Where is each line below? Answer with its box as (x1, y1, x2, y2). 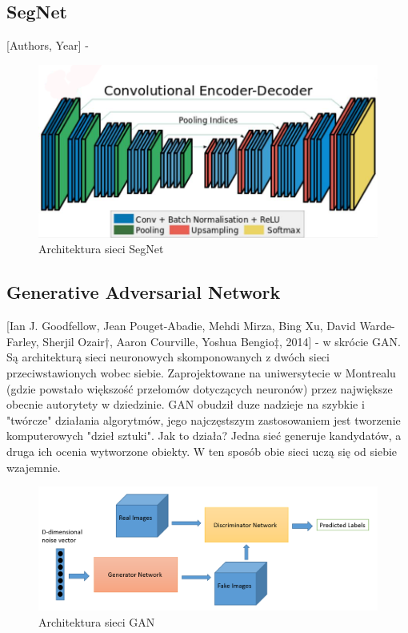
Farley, (6, 333, 39, 349)
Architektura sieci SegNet (38, 240, 164, 257)
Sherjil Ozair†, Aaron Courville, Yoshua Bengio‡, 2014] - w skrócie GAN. (42, 333, 401, 349)
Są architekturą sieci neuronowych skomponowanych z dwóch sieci (6, 349, 330, 365)
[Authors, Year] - (6, 37, 89, 54)
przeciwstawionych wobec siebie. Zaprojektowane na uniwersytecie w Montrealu (6, 365, 396, 381)
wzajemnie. (6, 458, 61, 475)
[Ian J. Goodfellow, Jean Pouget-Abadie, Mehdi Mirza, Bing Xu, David (6, 317, 356, 334)
